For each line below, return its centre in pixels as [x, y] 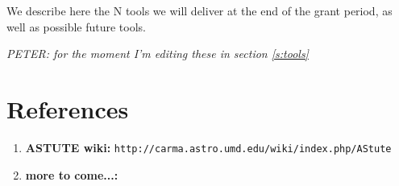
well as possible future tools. [77, 26]
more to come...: [72, 174]
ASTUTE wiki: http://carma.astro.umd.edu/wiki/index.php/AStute [208, 147]
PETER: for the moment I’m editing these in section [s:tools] [158, 54]
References [68, 108]
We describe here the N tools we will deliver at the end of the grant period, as [199, 10]
